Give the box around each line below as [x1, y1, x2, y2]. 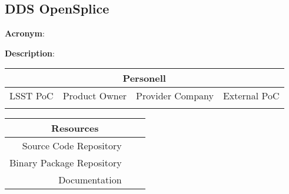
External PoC [222, 89, 280, 103]
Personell [122, 71, 166, 85]
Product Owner [62, 89, 127, 103]
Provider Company [136, 89, 214, 103]
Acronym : [5, 27, 45, 39]
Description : [5, 46, 55, 59]
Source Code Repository [22, 139, 122, 153]
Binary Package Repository [9, 156, 122, 170]
